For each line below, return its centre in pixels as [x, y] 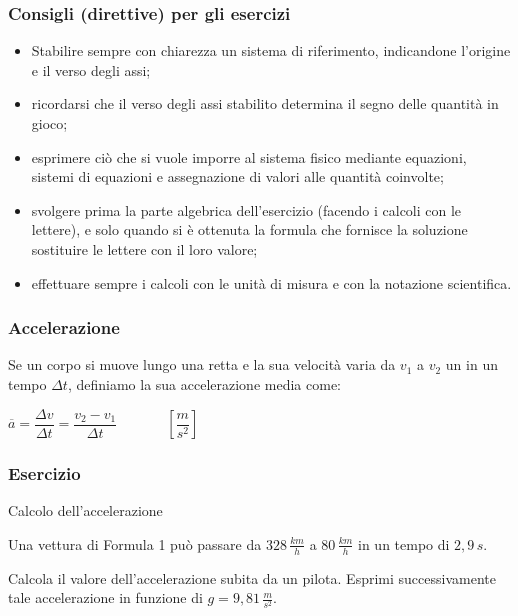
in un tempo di [404, 543]
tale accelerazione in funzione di [105, 597]
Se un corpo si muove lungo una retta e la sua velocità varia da [202, 364]
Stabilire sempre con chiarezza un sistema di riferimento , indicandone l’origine [271, 50]
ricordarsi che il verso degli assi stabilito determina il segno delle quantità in [265, 103]
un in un [471, 364]
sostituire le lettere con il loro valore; [144, 248]
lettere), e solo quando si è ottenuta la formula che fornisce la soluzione [249, 229]
